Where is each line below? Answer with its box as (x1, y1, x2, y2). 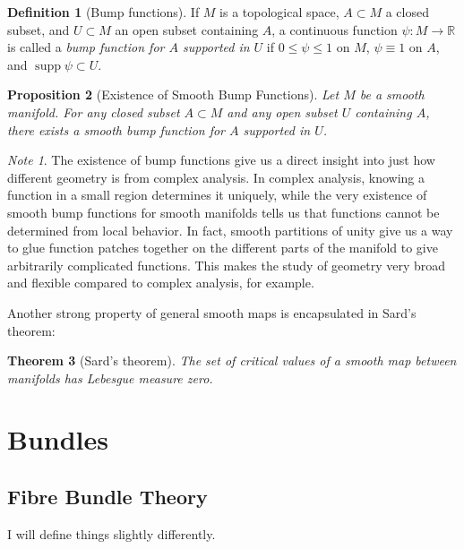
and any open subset (227, 102, 338, 121)
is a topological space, (219, 3, 339, 21)
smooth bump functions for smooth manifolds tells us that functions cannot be (7, 202, 440, 221)
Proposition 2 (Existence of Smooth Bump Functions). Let (7, 85, 339, 104)
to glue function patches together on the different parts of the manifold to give (7, 238, 438, 257)
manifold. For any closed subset (7, 102, 180, 121)
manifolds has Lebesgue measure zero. (7, 368, 213, 387)
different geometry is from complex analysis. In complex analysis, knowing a (7, 167, 425, 186)
